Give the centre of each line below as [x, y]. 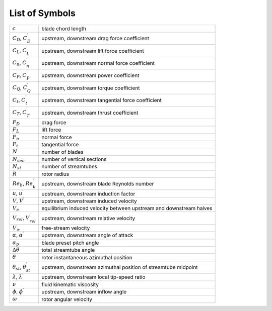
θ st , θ [19, 267]
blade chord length [64, 29]
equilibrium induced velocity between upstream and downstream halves [127, 209]
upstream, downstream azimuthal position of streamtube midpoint [120, 267]
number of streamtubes [70, 167]
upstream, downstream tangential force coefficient [102, 100]
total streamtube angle [68, 250]
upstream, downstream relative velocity [88, 218]
